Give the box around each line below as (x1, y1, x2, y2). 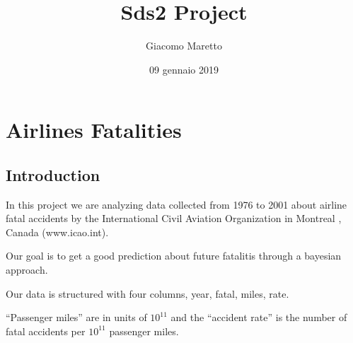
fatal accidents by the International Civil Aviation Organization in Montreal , (6, 211, 342, 226)
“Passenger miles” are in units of (6, 310, 147, 325)
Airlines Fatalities (6, 115, 182, 144)
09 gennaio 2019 (149, 62, 219, 76)
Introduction (6, 163, 100, 185)
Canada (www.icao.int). (6, 224, 109, 239)
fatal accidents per (6, 323, 86, 338)
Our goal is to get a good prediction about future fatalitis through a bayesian (6, 248, 342, 263)
